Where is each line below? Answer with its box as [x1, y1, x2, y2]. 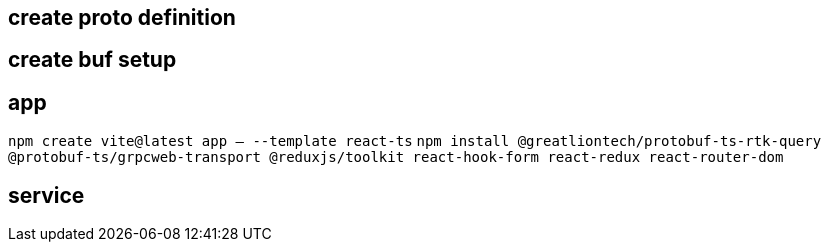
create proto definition [8, 5, 236, 30]
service [8, 182, 85, 208]
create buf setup [8, 47, 177, 73]
